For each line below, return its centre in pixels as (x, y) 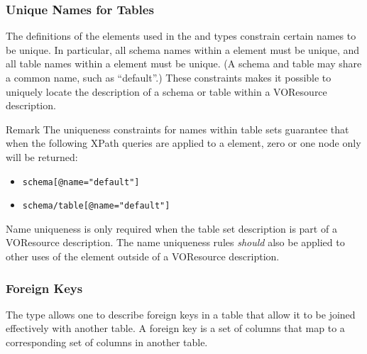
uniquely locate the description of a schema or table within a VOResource (166, 91)
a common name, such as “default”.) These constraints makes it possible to (169, 77)
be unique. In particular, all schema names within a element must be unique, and (183, 49)
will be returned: (42, 156)
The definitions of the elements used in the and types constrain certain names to (181, 36)
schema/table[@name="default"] (96, 206)
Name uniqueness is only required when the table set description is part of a (171, 228)
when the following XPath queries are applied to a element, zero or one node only (183, 143)
